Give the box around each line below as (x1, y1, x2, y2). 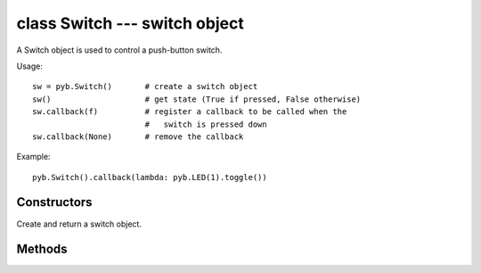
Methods (16, 242, 68, 257)
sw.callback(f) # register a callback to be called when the (32, 107, 347, 117)
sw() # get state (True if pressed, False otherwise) (32, 94, 362, 104)
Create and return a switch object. (16, 219, 143, 229)
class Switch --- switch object (16, 13, 244, 33)
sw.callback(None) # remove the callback (32, 131, 244, 142)
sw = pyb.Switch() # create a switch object (32, 81, 258, 92)
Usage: (16, 61, 44, 71)
